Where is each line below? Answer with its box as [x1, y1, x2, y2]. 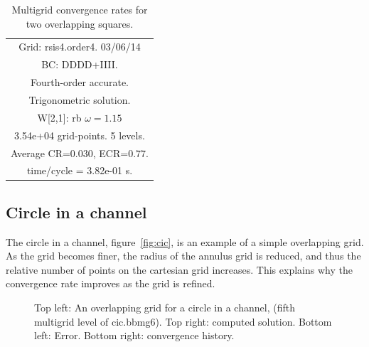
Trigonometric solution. [28, 92, 131, 107]
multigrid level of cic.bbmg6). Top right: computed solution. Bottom [34, 314, 332, 329]
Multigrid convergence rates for [11, 2, 148, 16]
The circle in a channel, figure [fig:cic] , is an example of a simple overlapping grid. [6, 234, 364, 249]
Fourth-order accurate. [30, 75, 129, 90]
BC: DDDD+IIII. [41, 57, 118, 72]
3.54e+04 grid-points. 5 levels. [14, 127, 145, 142]
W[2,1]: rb [37, 110, 82, 124]
